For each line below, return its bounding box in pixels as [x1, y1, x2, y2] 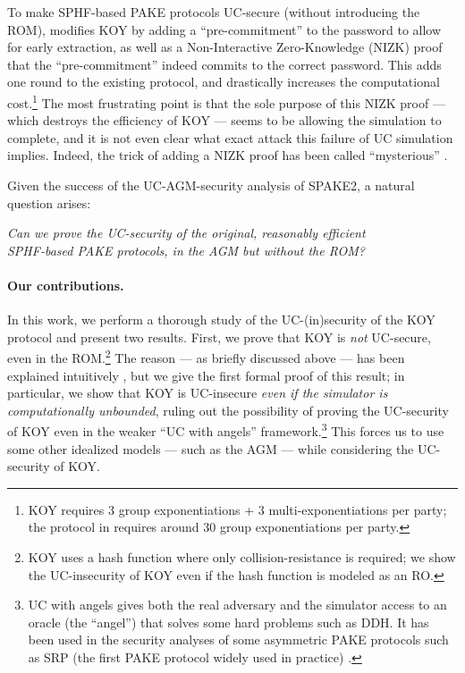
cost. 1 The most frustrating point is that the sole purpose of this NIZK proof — [7, 90, 445, 112]
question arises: [7, 193, 91, 212]
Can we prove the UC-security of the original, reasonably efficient [7, 223, 366, 242]
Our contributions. [7, 275, 124, 294]
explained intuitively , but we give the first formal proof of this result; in [7, 366, 405, 384]
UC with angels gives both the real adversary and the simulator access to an [28, 595, 447, 614]
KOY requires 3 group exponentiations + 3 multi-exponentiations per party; [28, 500, 447, 518]
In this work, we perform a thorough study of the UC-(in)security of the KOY [7, 310, 435, 329]
